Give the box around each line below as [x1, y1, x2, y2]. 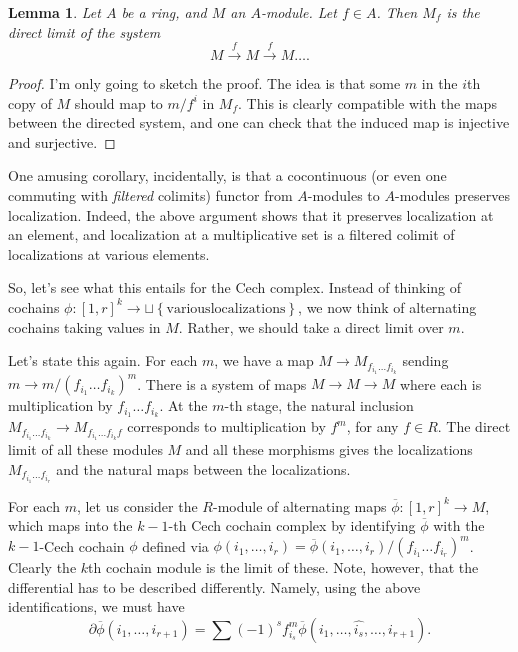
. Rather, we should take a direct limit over [178, 316, 444, 337]
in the [421, 72, 458, 93]
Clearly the [8, 557, 77, 578]
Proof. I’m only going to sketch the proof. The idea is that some [8, 72, 401, 93]
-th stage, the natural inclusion [224, 395, 414, 416]
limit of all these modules [8, 439, 163, 460]
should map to [74, 92, 163, 113]
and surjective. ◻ [8, 131, 116, 152]
